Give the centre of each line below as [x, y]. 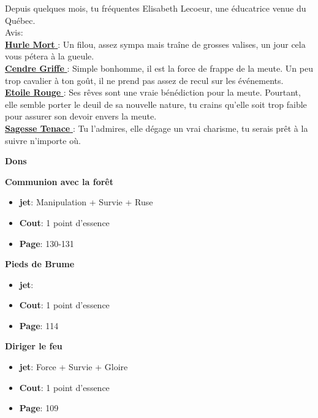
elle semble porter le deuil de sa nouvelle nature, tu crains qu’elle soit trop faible [156, 104]
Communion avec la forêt [59, 181]
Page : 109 [39, 408]
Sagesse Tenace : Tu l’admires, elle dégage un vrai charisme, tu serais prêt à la [157, 128]
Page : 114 [39, 325]
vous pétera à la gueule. [50, 56]
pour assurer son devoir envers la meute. [81, 116]
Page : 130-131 [47, 243]
